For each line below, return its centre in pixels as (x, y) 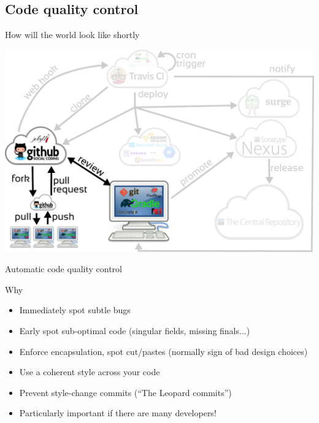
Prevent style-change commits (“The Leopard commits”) (125, 392)
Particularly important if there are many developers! (118, 413)
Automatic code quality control (63, 269)
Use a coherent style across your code (90, 372)
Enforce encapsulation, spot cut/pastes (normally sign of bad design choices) (163, 351)
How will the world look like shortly (72, 35)
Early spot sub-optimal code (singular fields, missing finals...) (135, 330)
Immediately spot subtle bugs (75, 310)
